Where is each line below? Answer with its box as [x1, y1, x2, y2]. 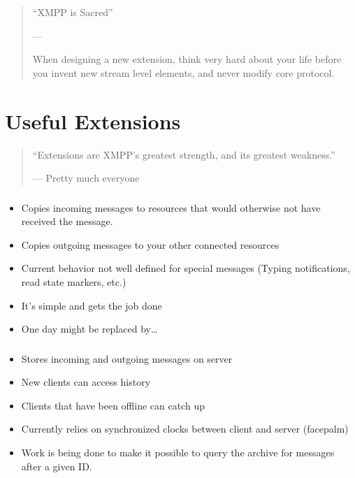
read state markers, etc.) [21, 274, 126, 289]
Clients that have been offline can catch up [21, 398, 205, 412]
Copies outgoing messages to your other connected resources [21, 237, 280, 252]
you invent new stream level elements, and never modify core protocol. [32, 65, 335, 80]
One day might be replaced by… [21, 321, 158, 336]
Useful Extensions [5, 106, 181, 135]
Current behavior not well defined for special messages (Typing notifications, [21, 261, 350, 275]
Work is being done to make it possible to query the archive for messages [21, 445, 335, 460]
